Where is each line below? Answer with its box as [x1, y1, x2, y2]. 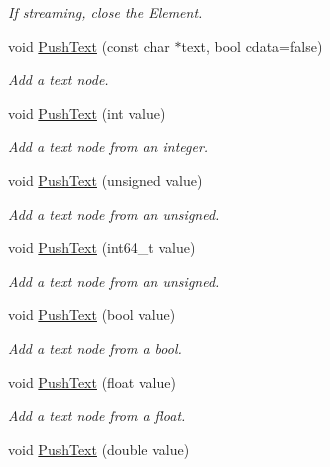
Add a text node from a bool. [8, 337, 182, 358]
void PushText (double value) [8, 438, 190, 459]
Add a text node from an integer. [8, 136, 209, 157]
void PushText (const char [8, 35, 170, 56]
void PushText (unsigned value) [8, 169, 203, 190]
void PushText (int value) [8, 102, 166, 123]
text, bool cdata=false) [181, 35, 323, 56]
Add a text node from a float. [8, 405, 186, 426]
